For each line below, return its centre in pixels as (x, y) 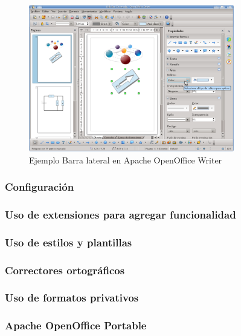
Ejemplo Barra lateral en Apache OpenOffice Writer (126, 160)
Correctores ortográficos (65, 270)
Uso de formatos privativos (72, 298)
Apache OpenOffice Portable (76, 325)
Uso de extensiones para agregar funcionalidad (120, 214)
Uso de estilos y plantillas (69, 242)
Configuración (40, 187)
